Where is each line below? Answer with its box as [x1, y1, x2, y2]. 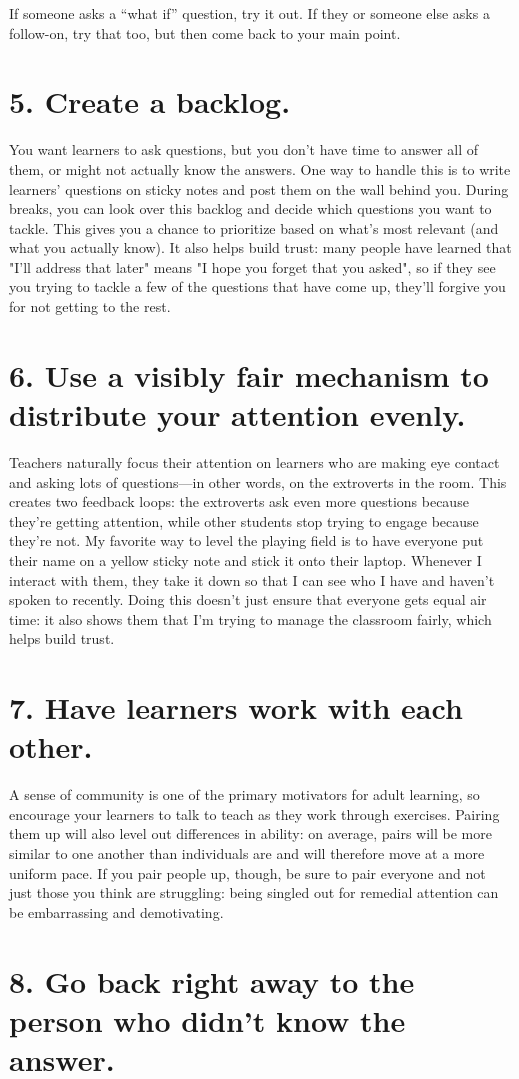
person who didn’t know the [9, 999, 406, 1040]
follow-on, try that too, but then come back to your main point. [9, 22, 401, 43]
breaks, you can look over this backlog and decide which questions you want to [9, 198, 492, 219]
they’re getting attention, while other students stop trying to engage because [9, 510, 479, 531]
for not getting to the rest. [9, 296, 171, 317]
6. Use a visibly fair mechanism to [9, 354, 489, 395]
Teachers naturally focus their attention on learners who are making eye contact [9, 451, 500, 472]
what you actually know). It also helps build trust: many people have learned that [9, 237, 512, 258]
